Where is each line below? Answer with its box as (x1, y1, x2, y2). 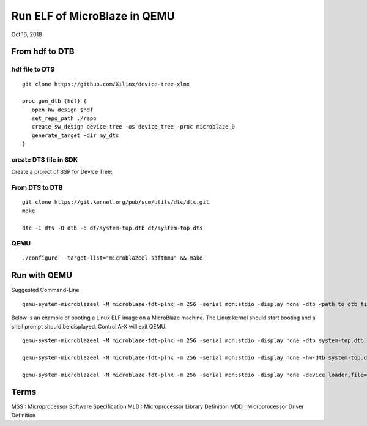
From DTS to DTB (11, 184, 63, 192)
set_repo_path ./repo (31, 115, 97, 122)
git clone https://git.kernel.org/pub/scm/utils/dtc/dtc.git (22, 199, 209, 206)
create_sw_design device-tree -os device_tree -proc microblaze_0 (31, 123, 235, 130)
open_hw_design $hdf (31, 106, 94, 113)
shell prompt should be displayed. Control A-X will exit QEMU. (11, 323, 167, 330)
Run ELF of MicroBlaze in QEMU (11, 9, 175, 23)
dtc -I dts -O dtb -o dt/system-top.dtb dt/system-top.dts (22, 224, 203, 231)
